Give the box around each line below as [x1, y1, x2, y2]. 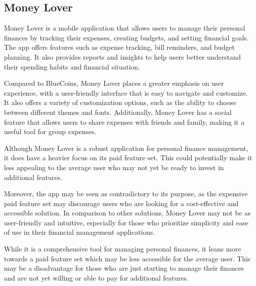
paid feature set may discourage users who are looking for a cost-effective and [4, 198, 239, 208]
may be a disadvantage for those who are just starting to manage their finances [4, 263, 244, 273]
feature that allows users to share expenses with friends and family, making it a [4, 116, 245, 127]
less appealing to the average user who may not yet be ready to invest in [4, 162, 224, 172]
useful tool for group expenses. [4, 126, 96, 137]
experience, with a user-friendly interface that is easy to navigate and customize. [4, 87, 248, 98]
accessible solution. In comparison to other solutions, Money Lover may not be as [4, 208, 251, 218]
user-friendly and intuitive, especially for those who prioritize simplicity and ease [4, 217, 249, 227]
